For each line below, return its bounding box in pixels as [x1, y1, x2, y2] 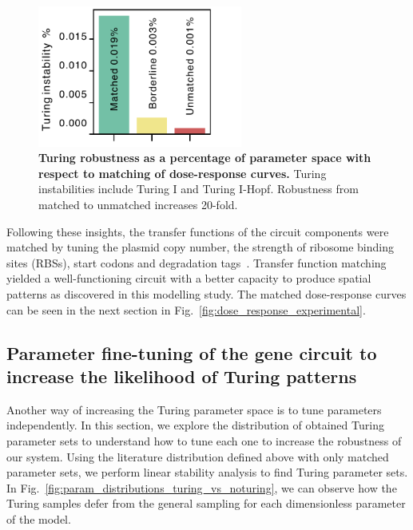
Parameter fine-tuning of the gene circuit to [6, 340, 377, 365]
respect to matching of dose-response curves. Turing [38, 164, 327, 181]
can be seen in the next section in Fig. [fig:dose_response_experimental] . [6, 301, 366, 318]
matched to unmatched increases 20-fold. [38, 196, 238, 213]
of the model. [6, 510, 71, 527]
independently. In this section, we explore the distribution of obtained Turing [6, 417, 384, 433]
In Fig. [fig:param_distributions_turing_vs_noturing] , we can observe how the [6, 479, 397, 496]
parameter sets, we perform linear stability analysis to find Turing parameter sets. [6, 464, 408, 481]
